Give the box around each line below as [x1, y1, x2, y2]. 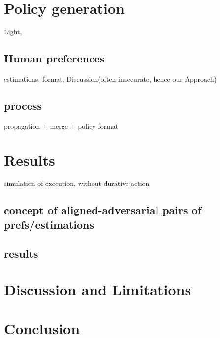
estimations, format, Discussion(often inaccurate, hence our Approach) [4, 73, 217, 84]
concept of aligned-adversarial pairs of [4, 202, 202, 217]
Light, [4, 27, 22, 37]
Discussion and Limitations [4, 279, 191, 300]
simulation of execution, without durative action [4, 178, 150, 188]
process [4, 97, 42, 113]
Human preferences [4, 51, 105, 66]
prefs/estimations [4, 216, 94, 232]
